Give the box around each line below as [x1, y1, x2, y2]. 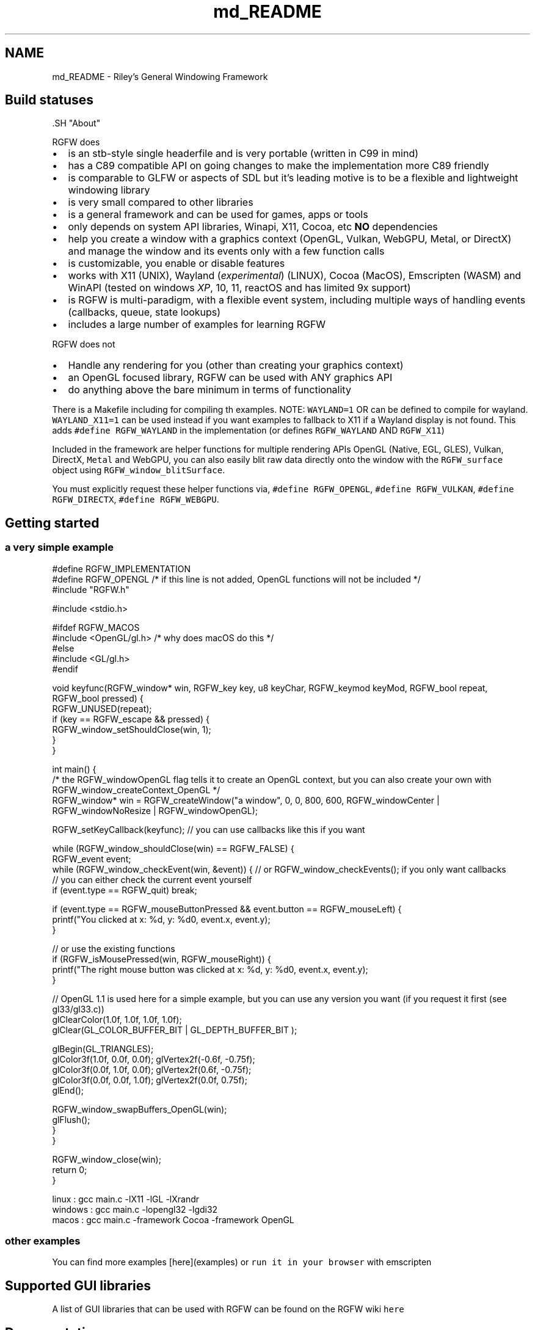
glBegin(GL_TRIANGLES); [52, 1043, 154, 1054]
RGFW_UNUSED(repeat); [52, 703, 152, 714]
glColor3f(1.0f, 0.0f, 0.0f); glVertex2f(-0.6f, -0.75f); [52, 1053, 255, 1064]
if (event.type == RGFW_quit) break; [52, 884, 197, 895]
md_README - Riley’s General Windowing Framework [52, 71, 268, 82]
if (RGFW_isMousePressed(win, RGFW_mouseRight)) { [52, 953, 271, 964]
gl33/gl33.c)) [52, 1003, 104, 1014]
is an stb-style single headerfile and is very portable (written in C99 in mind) [68, 147, 419, 160]
